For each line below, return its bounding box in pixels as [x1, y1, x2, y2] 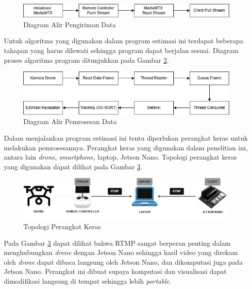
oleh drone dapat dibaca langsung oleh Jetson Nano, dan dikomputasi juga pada [4, 256, 243, 267]
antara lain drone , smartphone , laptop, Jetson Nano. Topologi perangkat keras [4, 152, 237, 162]
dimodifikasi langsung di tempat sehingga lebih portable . [4, 275, 171, 286]
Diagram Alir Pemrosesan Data [23, 116, 117, 126]
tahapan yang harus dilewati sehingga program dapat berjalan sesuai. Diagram [4, 45, 238, 55]
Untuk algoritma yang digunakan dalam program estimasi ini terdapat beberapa [4, 36, 243, 46]
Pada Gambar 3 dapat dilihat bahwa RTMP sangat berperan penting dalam [4, 237, 231, 248]
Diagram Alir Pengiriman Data [23, 19, 116, 29]
